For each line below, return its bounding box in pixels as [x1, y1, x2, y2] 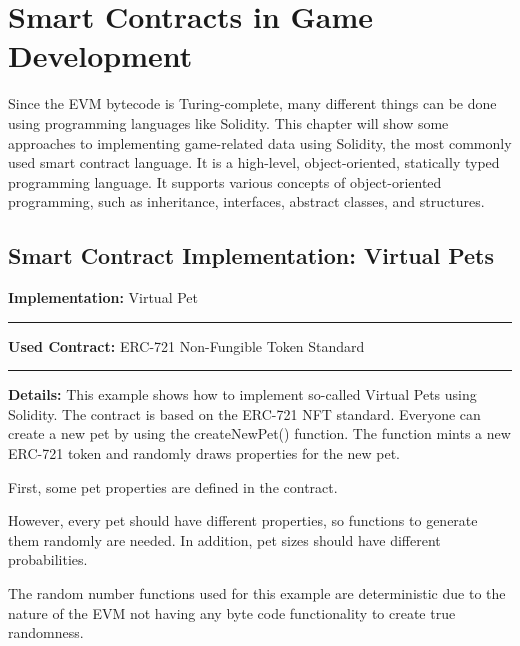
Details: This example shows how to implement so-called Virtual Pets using [8, 384, 477, 405]
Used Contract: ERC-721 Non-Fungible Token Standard [8, 335, 365, 356]
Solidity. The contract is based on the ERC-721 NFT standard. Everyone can [8, 403, 481, 424]
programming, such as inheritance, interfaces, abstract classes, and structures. [8, 191, 485, 212]
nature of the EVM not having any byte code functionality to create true [8, 602, 456, 623]
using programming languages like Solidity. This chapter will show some [8, 112, 449, 133]
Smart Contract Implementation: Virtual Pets [8, 240, 495, 271]
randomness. [8, 622, 84, 643]
